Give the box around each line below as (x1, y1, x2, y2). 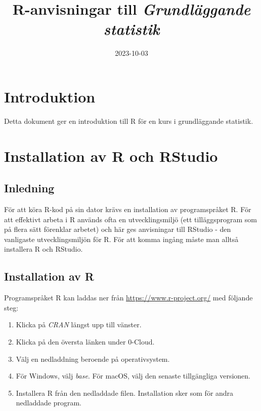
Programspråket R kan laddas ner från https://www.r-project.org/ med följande (4, 292, 253, 303)
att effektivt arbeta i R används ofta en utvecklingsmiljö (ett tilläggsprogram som (4, 214, 257, 224)
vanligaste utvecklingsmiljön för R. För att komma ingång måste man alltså (4, 233, 239, 244)
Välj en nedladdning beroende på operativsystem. (16, 353, 170, 364)
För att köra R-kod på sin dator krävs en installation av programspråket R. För (4, 204, 251, 215)
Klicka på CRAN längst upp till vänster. (16, 319, 142, 330)
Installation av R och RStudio (4, 145, 218, 166)
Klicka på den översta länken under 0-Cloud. (16, 336, 155, 347)
